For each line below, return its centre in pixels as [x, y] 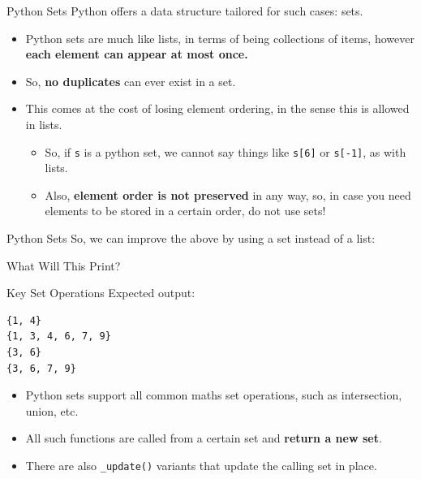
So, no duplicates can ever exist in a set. [131, 81]
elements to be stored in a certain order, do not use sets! [185, 211]
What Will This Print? [64, 265]
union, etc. [52, 410]
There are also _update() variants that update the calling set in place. [201, 465]
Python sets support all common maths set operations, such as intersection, [214, 395]
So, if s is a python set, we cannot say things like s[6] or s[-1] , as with [226, 151]
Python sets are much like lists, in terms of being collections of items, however [220, 38]
